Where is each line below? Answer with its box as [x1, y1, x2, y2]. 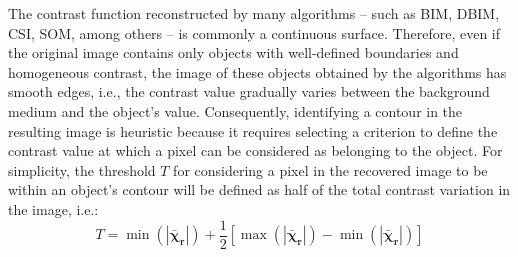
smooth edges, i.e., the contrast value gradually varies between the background [8, 81, 490, 102]
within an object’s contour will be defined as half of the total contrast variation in [8, 179, 511, 200]
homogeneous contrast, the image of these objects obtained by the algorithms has [8, 61, 507, 82]
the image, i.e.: [8, 198, 99, 219]
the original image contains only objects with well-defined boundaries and [8, 42, 459, 63]
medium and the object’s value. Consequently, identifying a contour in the [8, 100, 463, 121]
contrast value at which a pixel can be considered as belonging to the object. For [8, 140, 503, 161]
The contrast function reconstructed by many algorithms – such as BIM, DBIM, [8, 3, 500, 23]
